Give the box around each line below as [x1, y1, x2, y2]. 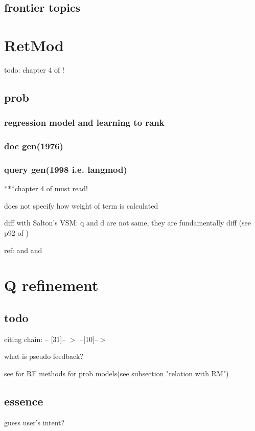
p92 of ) [4, 227, 29, 238]
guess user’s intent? [4, 417, 65, 427]
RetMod [4, 34, 64, 55]
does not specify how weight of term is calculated [4, 200, 158, 211]
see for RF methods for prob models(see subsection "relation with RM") [4, 368, 229, 378]
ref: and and [4, 244, 42, 255]
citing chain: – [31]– [4, 333, 66, 344]
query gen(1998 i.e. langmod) [4, 163, 127, 175]
